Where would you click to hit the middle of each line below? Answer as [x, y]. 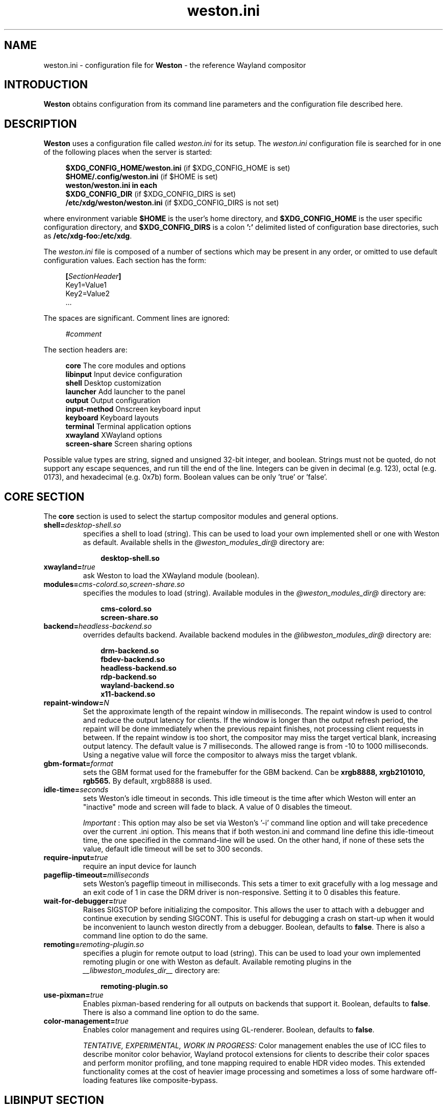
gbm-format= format [78, 764]
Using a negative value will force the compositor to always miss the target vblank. [220, 755]
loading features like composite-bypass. [150, 1080]
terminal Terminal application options [128, 427]
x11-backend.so [128, 694]
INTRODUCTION [46, 85]
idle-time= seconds [76, 790]
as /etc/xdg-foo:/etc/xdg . [88, 236]
